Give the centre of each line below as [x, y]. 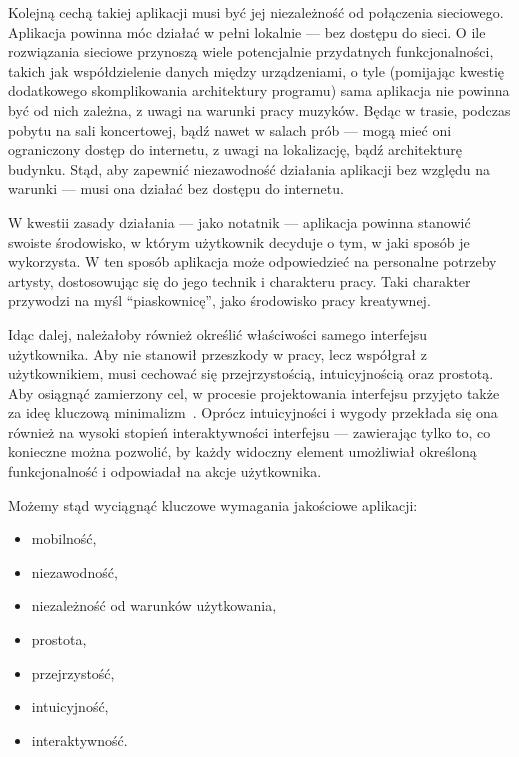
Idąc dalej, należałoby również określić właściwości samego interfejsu [217, 333]
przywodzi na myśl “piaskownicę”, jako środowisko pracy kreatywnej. [219, 300]
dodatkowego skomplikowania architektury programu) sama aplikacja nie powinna [259, 90]
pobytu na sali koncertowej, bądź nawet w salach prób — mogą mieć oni [230, 129]
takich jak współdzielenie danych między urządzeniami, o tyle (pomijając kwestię [256, 70]
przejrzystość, [73, 672]
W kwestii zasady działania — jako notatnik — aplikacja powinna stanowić [239, 221]
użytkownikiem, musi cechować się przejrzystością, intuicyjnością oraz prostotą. [251, 373]
